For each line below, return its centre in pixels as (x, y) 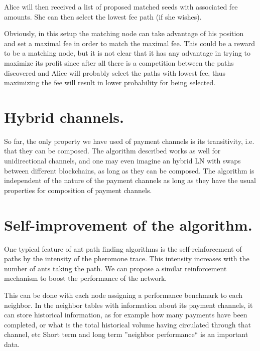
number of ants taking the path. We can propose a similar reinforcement (115, 268)
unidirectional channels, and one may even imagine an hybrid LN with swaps (122, 161)
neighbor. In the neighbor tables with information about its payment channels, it (128, 305)
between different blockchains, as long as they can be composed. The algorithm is (129, 170)
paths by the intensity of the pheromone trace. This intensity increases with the (127, 258)
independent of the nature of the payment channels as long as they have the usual (130, 180)
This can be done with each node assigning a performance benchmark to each (123, 295)
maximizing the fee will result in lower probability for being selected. (110, 82)
